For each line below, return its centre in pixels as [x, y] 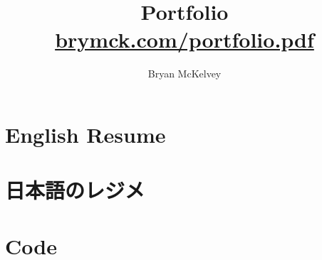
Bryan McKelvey [185, 74]
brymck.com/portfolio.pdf [185, 39]
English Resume [85, 134]
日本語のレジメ [75, 190]
